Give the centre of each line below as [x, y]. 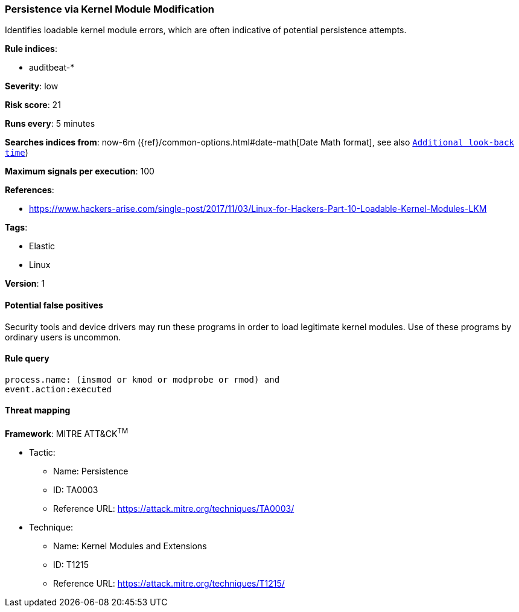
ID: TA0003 [76, 489]
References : [30, 190]
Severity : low [32, 86]
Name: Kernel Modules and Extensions [130, 546]
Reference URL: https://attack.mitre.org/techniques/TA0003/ [174, 508]
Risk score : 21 [33, 105]
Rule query [27, 359]
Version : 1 [25, 284]
